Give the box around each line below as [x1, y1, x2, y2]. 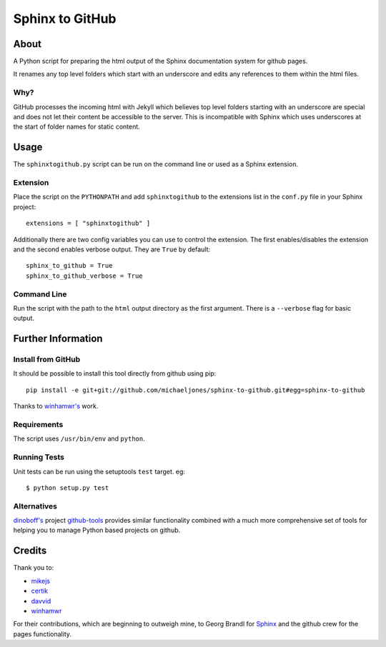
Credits [13, 545, 47, 557]
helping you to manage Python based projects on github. [13, 526, 181, 535]
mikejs [31, 576, 50, 585]
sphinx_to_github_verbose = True [26, 271, 143, 280]
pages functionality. [13, 629, 71, 638]
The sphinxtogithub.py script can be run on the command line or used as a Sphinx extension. [13, 160, 298, 169]
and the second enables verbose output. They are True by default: [13, 245, 211, 254]
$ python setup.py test [26, 483, 109, 492]
